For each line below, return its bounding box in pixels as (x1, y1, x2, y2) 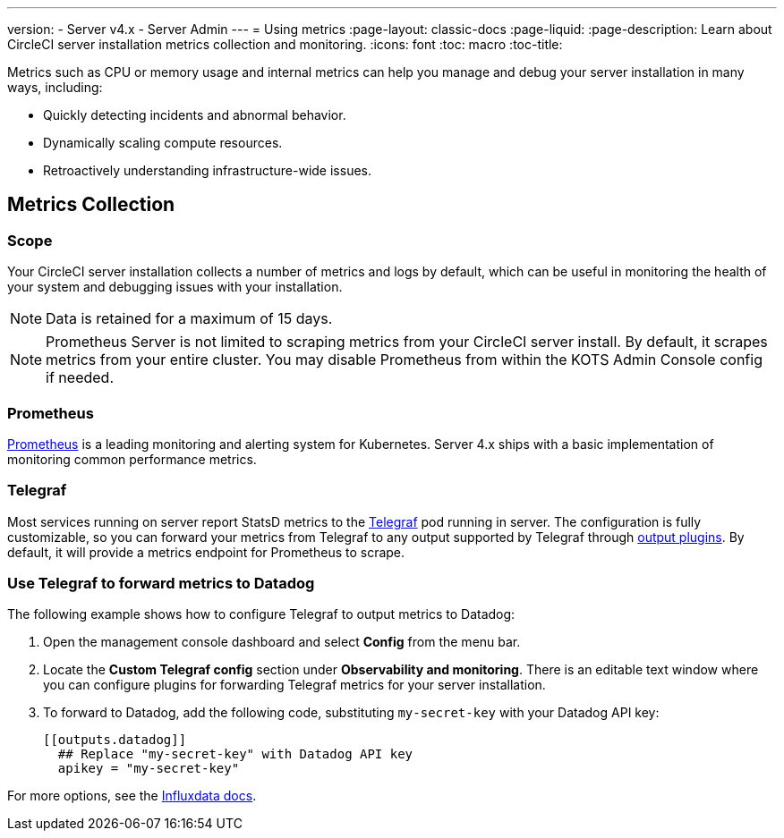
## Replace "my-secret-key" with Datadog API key (57, 747, 413, 762)
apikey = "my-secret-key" (57, 761, 240, 776)
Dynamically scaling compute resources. (43, 135, 283, 150)
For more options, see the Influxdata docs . (7, 788, 257, 804)
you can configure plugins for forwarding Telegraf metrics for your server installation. (43, 677, 546, 693)
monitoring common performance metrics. (7, 451, 257, 467)
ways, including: (7, 80, 103, 95)
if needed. (46, 368, 114, 387)
